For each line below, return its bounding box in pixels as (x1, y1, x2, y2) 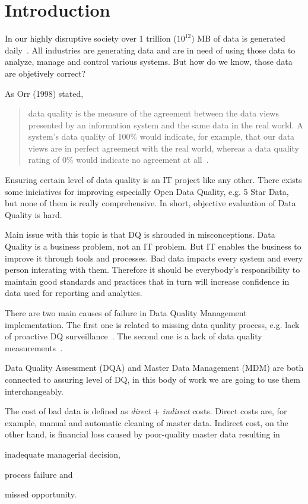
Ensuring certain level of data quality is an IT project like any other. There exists (5, 174, 302, 186)
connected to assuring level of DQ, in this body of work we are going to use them (5, 373, 300, 385)
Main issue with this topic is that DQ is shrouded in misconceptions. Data (5, 228, 275, 241)
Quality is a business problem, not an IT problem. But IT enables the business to (5, 240, 301, 253)
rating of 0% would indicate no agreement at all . (28, 153, 209, 166)
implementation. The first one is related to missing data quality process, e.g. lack (5, 318, 300, 330)
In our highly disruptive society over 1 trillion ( (5, 32, 177, 45)
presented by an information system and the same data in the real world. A (28, 118, 303, 131)
